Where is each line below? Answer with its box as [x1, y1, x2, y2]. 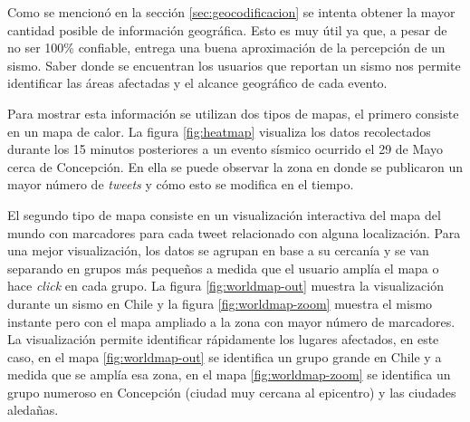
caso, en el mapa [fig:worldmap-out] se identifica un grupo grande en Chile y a [7, 347, 442, 366]
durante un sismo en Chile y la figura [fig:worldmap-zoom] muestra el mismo [7, 293, 433, 312]
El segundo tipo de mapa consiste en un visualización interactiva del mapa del [7, 205, 441, 224]
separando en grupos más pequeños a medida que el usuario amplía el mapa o [7, 258, 439, 277]
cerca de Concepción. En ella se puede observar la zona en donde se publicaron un [7, 157, 464, 176]
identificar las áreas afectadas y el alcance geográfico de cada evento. [7, 73, 388, 92]
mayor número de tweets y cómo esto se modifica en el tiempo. [7, 175, 354, 194]
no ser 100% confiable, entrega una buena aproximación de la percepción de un [7, 38, 446, 57]
